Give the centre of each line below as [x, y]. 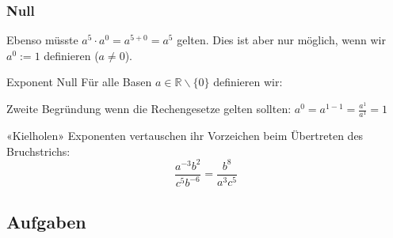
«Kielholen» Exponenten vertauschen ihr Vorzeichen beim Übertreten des [185, 136]
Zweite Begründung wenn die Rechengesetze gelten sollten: [149, 108]
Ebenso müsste [42, 40]
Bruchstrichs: [38, 151]
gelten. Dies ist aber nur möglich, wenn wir [281, 40]
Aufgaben [46, 221]
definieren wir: [248, 82]
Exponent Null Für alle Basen [79, 82]
